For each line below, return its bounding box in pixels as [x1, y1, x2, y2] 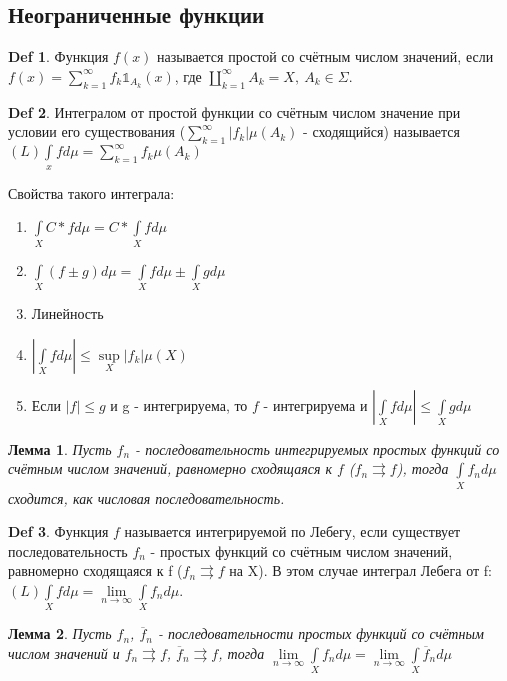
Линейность [31, 303, 104, 324]
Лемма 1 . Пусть [8, 438, 112, 459]
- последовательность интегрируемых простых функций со [135, 438, 500, 459]
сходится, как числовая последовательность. [8, 487, 285, 508]
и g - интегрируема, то [110, 394, 248, 415]
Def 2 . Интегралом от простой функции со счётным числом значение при [8, 101, 461, 122]
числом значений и [8, 642, 120, 663]
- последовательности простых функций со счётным [157, 623, 484, 644]
